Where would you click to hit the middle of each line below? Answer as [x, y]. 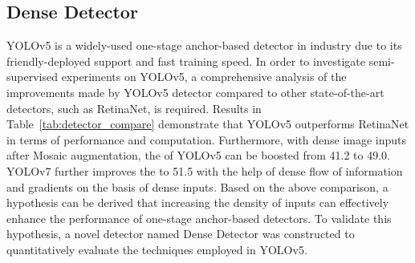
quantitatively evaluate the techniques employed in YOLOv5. [157, 249]
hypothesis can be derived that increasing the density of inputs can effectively [198, 202]
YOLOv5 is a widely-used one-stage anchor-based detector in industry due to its [204, 45]
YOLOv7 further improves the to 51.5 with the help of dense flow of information [205, 170]
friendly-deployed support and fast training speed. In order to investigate [186, 61]
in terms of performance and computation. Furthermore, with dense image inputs [207, 139]
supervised [32, 77]
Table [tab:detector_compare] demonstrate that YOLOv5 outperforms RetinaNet [208, 124]
